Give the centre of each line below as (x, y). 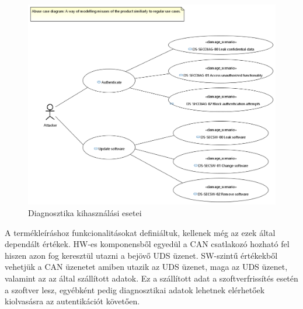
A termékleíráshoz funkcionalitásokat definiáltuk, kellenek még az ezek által (140, 232)
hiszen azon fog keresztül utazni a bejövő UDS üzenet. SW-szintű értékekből (141, 255)
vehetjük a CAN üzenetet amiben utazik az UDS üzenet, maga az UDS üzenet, (146, 267)
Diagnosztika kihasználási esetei (85, 213)
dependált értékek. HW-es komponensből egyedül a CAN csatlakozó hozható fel (147, 244)
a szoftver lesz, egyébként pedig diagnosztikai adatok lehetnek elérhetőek (135, 289)
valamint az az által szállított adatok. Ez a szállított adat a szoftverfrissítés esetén (151, 278)
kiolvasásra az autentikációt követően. (72, 301)
